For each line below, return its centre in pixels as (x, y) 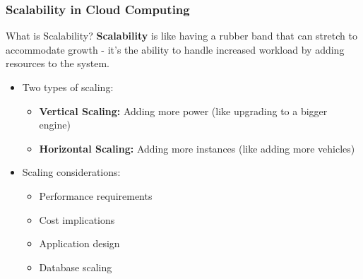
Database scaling (76, 267)
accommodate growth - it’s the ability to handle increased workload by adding (175, 49)
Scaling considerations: (71, 172)
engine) (55, 125)
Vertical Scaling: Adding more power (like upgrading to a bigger (183, 111)
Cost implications (77, 219)
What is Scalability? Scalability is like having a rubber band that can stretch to (181, 36)
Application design (79, 243)
